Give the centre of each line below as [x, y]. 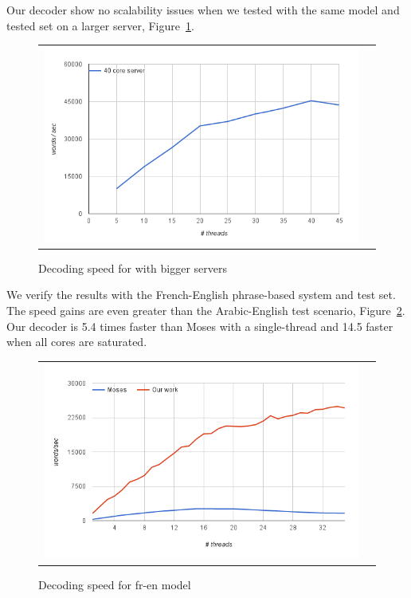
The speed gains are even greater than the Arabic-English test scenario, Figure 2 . [206, 311]
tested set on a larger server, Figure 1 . [100, 25]
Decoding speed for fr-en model [115, 584]
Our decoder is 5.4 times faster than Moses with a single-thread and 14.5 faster [200, 326]
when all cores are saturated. [77, 342]
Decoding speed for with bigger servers [133, 268]
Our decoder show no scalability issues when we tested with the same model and [203, 10]
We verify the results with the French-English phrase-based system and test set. [201, 295]
